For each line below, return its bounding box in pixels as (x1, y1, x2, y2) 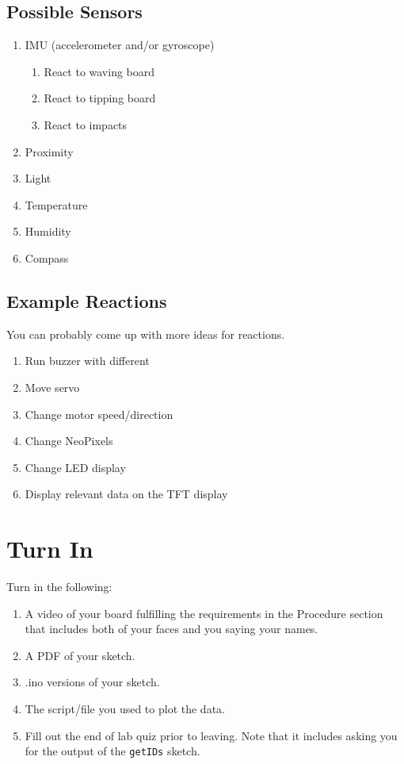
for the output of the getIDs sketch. (25, 743, 200, 759)
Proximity (25, 143, 74, 159)
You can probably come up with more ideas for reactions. (6, 325, 285, 342)
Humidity (25, 223, 71, 240)
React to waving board (44, 63, 155, 79)
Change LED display (25, 459, 126, 475)
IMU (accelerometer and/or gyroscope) (25, 36, 215, 53)
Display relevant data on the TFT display (25, 486, 228, 502)
